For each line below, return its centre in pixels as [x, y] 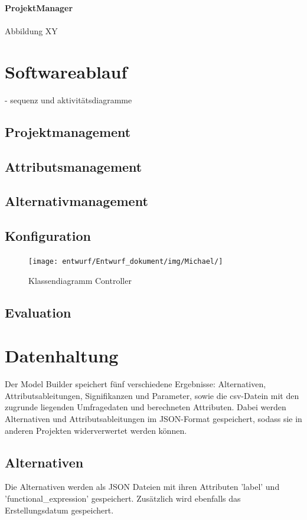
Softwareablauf [66, 71]
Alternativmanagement [76, 201]
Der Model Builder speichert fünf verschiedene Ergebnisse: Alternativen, [135, 384]
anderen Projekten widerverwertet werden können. [96, 430]
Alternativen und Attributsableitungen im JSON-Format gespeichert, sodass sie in [153, 418]
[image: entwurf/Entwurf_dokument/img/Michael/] [126, 262]
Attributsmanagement [74, 166]
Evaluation [38, 312]
